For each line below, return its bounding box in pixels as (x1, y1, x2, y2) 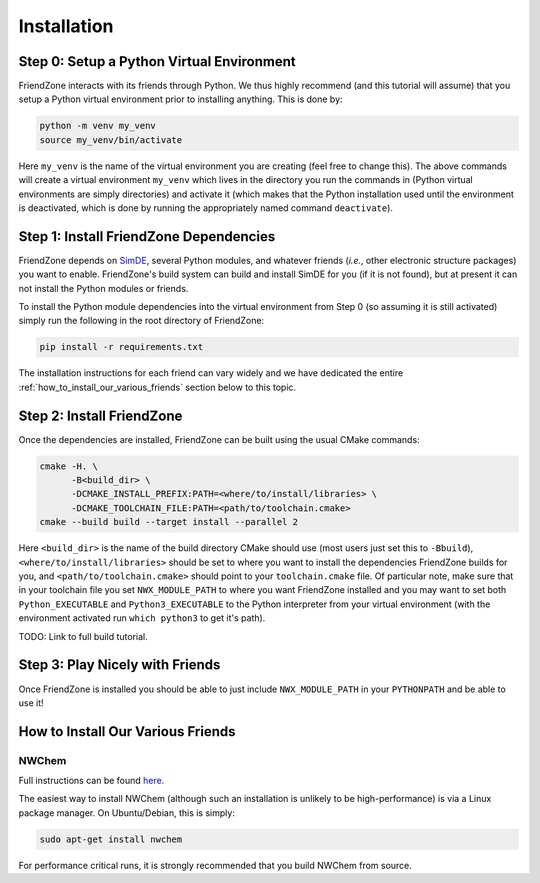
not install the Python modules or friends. (18, 282, 189, 294)
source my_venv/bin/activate (39, 134, 183, 145)
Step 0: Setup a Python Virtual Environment (18, 53, 296, 70)
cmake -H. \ (39, 460, 99, 472)
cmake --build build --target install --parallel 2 (39, 516, 299, 528)
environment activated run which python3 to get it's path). (18, 612, 266, 624)
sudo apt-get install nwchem (39, 833, 183, 845)
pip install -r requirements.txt (39, 341, 204, 353)
